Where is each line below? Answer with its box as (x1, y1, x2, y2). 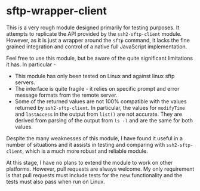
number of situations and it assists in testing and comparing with (6, 141, 165, 148)
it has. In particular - (6, 61, 56, 68)
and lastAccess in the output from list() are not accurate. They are (14, 110, 182, 118)
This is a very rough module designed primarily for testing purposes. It (6, 24, 180, 31)
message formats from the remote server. (14, 91, 118, 98)
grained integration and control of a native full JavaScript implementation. (6, 43, 187, 50)
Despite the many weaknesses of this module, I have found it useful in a (6, 134, 183, 141)
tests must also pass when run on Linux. (6, 178, 106, 185)
